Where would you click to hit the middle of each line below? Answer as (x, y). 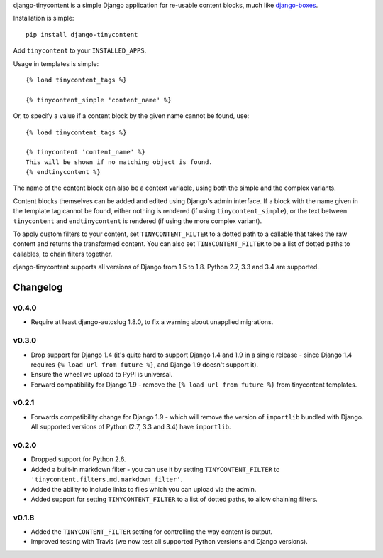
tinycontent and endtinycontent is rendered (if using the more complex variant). (138, 221)
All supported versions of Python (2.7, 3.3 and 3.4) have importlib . (131, 427)
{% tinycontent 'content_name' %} (85, 152)
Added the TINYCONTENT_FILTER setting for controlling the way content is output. (152, 532)
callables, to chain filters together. (63, 254)
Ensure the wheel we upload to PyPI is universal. (102, 375)
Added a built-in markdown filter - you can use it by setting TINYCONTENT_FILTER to (155, 469)
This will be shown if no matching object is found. (119, 162)
